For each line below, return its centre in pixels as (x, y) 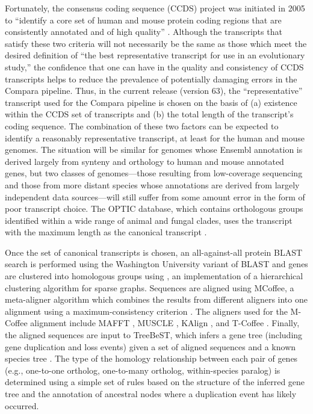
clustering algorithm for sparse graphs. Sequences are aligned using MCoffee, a (150, 287)
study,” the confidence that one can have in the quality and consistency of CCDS (154, 66)
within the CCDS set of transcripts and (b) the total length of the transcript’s (149, 114)
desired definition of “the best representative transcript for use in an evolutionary (155, 55)
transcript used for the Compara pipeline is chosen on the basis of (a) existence (151, 102)
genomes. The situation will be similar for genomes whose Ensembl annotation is (154, 150)
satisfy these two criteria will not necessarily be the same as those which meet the (156, 43)
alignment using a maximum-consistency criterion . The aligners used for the (146, 311)
